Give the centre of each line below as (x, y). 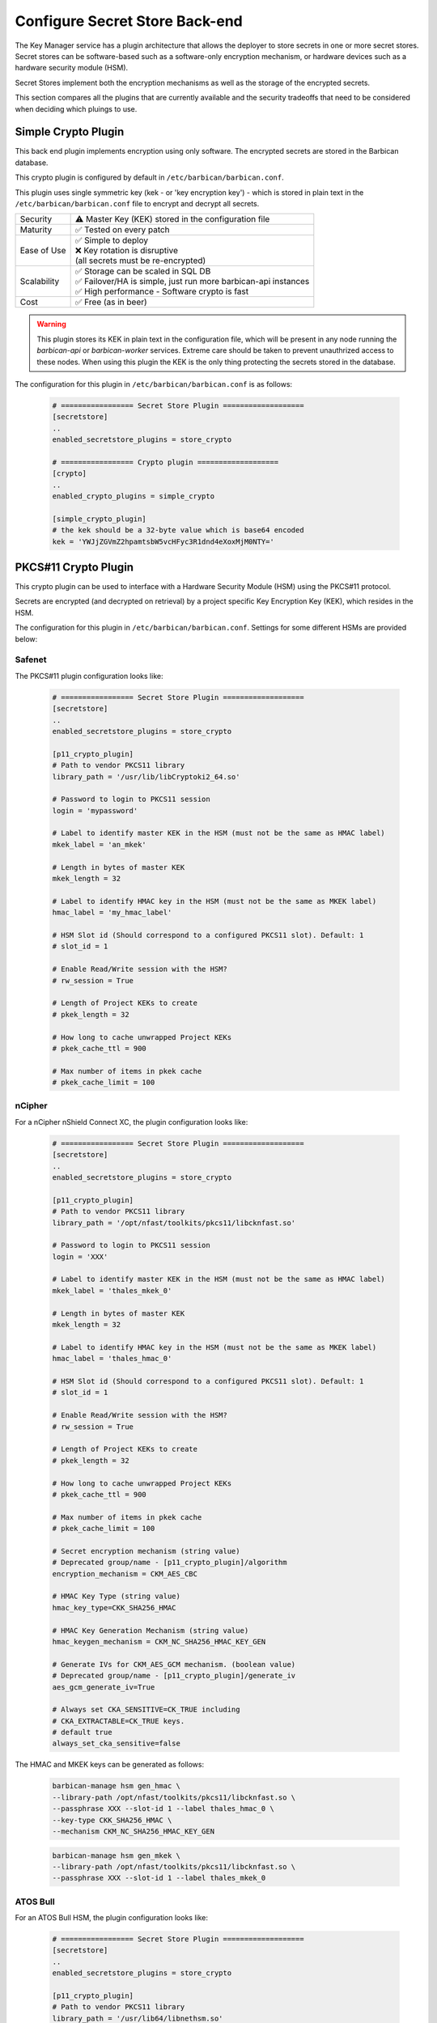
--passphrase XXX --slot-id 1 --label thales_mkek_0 (159, 1878)
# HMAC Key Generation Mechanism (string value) (151, 1630)
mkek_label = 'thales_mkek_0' (112, 1290)
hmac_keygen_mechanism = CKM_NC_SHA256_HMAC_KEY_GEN (159, 1641)
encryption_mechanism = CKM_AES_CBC (125, 1573)
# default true (82, 1732)
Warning (51, 324)
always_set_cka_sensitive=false (117, 1743)
